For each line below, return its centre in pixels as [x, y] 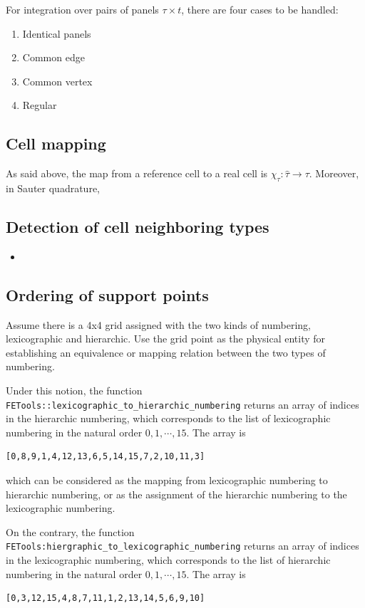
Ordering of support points [107, 294]
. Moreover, [334, 173]
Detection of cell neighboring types [138, 226]
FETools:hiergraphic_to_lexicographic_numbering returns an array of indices [182, 546]
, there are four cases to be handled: [260, 9]
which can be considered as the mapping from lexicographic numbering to [167, 479]
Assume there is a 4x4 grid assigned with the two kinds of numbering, [158, 324]
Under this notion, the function [74, 390]
